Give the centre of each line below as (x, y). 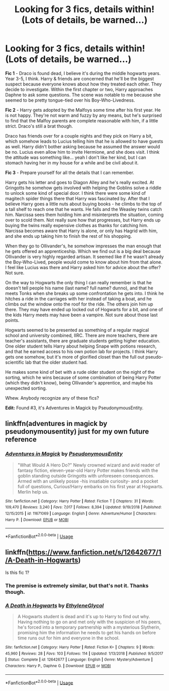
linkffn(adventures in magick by (56, 424)
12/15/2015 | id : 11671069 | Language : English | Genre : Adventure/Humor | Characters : (81, 513)
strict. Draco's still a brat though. (39, 126)
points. (12, 320)
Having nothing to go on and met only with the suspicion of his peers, (90, 622)
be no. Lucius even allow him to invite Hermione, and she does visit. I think (82, 152)
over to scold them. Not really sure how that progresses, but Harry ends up (83, 220)
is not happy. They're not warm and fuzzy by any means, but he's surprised (83, 115)
